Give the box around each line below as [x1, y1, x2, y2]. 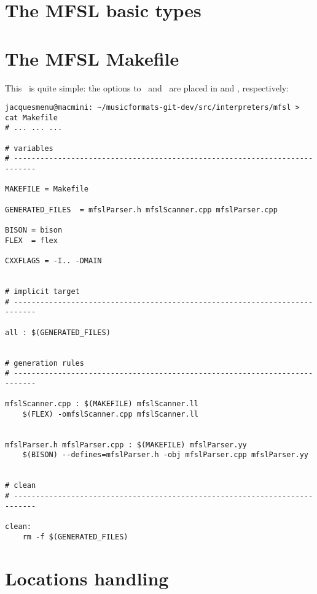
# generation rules [5, 358, 84, 368]
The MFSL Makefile [5, 45, 179, 71]
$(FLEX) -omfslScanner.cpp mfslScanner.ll [22, 409, 198, 418]
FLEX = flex [5, 236, 58, 245]
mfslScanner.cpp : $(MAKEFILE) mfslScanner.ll [5, 399, 198, 409]
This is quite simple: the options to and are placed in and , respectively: [5, 81, 289, 94]
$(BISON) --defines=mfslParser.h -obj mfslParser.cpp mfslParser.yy [22, 450, 308, 460]
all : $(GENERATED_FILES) [5, 328, 111, 337]
